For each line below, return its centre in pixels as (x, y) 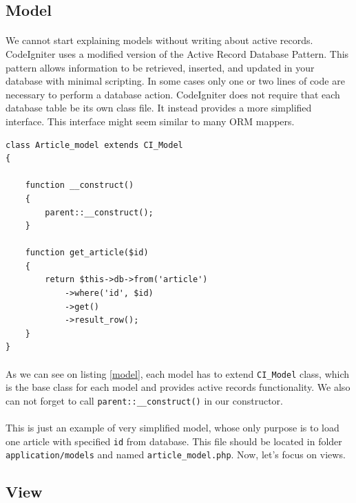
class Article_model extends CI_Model (94, 145)
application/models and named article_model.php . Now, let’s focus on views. (176, 454)
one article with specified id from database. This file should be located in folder (174, 441)
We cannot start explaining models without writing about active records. (159, 40)
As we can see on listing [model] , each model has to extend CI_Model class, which (178, 373)
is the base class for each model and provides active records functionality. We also (178, 387)
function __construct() (80, 185)
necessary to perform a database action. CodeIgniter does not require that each (173, 94)
